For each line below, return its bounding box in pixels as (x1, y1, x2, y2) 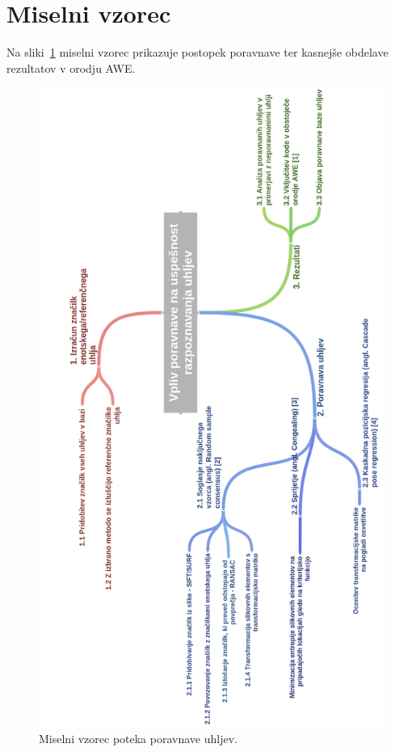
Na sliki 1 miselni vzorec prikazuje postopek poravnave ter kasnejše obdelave (6, 44, 389, 61)
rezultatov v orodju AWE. (6, 59, 136, 76)
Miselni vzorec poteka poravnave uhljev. (39, 729, 237, 746)
